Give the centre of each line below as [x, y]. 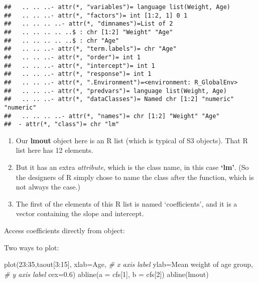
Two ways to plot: [32, 247]
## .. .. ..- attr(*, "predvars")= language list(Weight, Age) [115, 91]
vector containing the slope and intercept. [80, 213]
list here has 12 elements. [54, 150]
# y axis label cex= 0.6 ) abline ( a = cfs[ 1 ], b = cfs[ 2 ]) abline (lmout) [106, 274]
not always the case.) [48, 187]
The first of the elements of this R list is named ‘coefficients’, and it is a [126, 203]
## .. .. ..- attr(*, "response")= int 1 [78, 74]
